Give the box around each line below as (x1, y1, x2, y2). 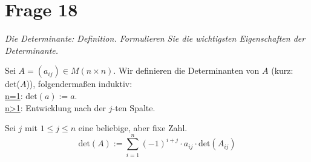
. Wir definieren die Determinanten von (113, 64, 260, 77)
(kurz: (271, 64, 293, 77)
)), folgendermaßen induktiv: (26, 77, 133, 90)
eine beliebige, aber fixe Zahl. (78, 121, 188, 134)
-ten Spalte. (112, 101, 155, 114)
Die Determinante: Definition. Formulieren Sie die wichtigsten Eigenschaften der (5, 32, 306, 45)
